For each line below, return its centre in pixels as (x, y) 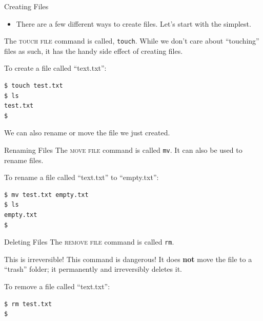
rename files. (24, 160)
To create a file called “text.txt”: (55, 68)
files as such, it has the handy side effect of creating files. (94, 51)
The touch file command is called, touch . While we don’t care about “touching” (132, 41)
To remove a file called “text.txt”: (57, 286)
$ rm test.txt (28, 304)
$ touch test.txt (34, 86)
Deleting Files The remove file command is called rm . (89, 242)
